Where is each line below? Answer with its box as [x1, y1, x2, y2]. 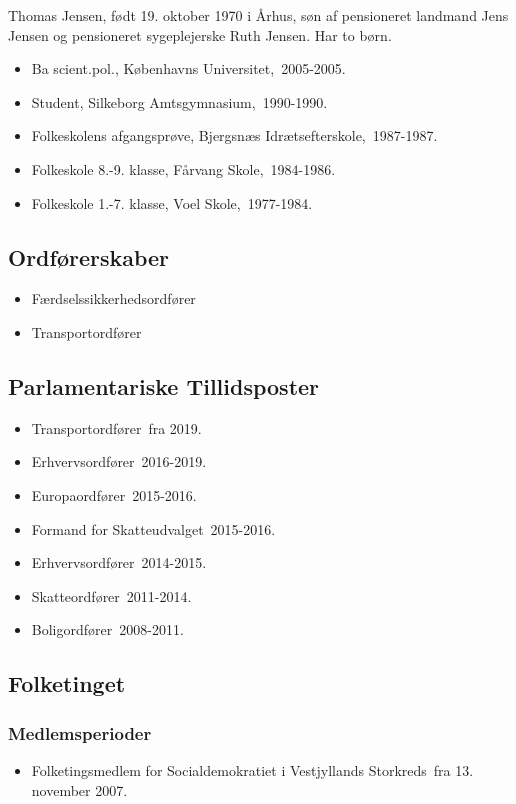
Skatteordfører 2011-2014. [31, 585, 192, 606]
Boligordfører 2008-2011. [31, 619, 184, 640]
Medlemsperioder [8, 720, 152, 745]
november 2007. [31, 779, 128, 800]
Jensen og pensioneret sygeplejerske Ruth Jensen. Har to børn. [8, 24, 392, 45]
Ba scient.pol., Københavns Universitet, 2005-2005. [31, 58, 346, 79]
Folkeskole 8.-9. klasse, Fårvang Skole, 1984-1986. [31, 158, 336, 179]
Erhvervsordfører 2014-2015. [31, 552, 207, 573]
